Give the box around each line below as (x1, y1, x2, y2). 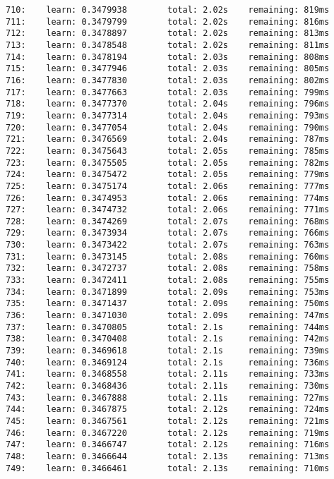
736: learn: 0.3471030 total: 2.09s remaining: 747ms (6, 310, 330, 321)
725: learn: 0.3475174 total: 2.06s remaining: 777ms (6, 181, 330, 191)
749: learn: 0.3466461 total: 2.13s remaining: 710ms (6, 463, 330, 473)
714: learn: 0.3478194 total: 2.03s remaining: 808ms (6, 51, 330, 62)
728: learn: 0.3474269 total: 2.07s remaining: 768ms (6, 216, 330, 226)
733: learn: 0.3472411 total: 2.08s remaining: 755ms (6, 275, 330, 286)
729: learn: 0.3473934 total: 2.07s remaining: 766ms (6, 228, 330, 238)
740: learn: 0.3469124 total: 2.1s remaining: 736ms (6, 357, 330, 368)
